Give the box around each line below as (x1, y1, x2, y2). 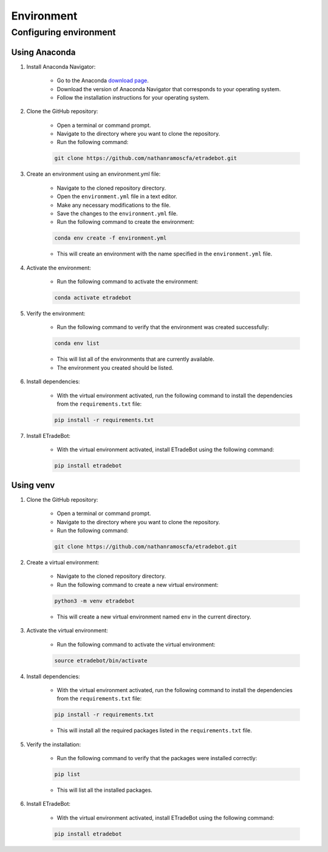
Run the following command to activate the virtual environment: (56, 640, 216, 648)
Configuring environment (11, 27, 116, 38)
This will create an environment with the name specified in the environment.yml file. (56, 250, 273, 258)
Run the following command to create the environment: (56, 218, 194, 226)
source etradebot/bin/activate (54, 657, 148, 664)
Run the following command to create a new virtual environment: (56, 581, 219, 588)
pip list (54, 771, 81, 778)
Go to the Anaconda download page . (56, 77, 149, 85)
